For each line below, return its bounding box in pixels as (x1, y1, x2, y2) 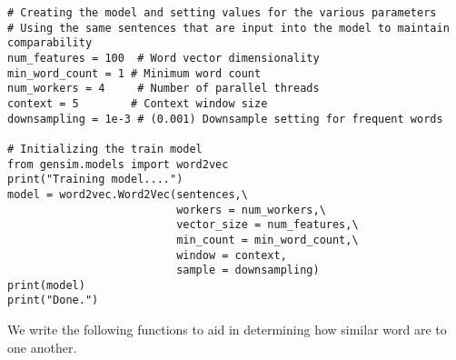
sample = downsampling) (176, 264, 320, 277)
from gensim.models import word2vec (7, 157, 229, 171)
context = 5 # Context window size (7, 96, 268, 110)
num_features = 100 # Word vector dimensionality (7, 51, 320, 65)
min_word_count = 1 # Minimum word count (7, 66, 262, 80)
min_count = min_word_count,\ (176, 233, 359, 246)
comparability (7, 36, 93, 50)
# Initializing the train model (7, 142, 203, 155)
